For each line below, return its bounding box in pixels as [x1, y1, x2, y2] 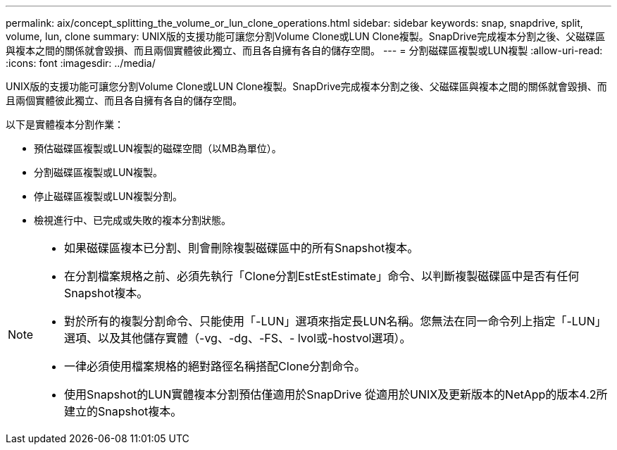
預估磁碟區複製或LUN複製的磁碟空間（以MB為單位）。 [34, 142, 282, 154]
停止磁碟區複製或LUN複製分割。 [34, 190, 182, 202]
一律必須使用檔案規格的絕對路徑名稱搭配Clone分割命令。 [64, 359, 366, 373]
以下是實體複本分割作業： [6, 118, 124, 130]
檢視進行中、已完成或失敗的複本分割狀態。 [34, 214, 231, 226]
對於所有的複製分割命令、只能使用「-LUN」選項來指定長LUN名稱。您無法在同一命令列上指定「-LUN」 [64, 314, 606, 328]
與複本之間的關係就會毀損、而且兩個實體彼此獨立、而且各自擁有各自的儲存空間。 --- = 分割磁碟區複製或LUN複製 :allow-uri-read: [6, 44, 603, 56]
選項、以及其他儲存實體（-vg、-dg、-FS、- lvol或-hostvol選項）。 [64, 331, 411, 345]
